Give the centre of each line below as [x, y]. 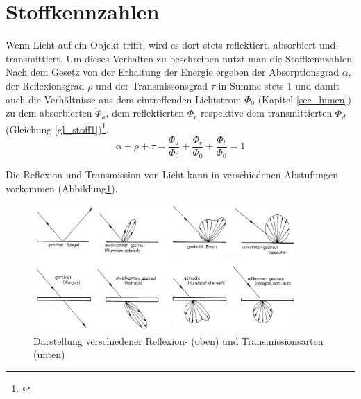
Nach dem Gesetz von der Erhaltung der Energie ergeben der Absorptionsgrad [173, 72]
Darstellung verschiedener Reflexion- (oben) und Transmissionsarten [178, 340]
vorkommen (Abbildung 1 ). [62, 188]
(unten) [49, 354]
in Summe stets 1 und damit [279, 85]
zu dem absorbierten [49, 113]
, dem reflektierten [145, 113]
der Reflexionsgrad [45, 85]
